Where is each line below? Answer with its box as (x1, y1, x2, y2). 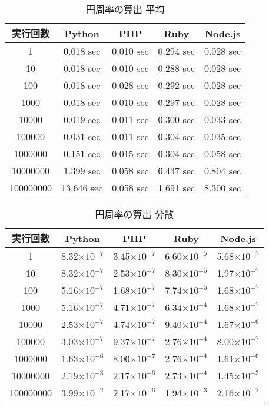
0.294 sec (158, 44, 195, 58)
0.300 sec (158, 112, 195, 126)
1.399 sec (64, 164, 101, 177)
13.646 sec (61, 181, 103, 194)
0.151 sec (64, 147, 101, 160)
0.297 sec (158, 95, 195, 109)
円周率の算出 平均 (85, 2, 165, 16)
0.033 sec (204, 112, 241, 126)
